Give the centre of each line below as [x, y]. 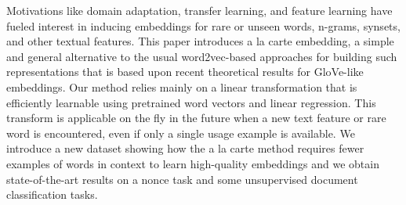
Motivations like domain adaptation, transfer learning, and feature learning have [199, 10]
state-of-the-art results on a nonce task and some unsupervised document [182, 179]
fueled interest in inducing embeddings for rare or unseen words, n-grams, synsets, [203, 25]
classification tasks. [52, 194]
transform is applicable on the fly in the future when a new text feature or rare [196, 118]
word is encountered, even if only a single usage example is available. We [181, 133]
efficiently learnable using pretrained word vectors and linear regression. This [191, 102]
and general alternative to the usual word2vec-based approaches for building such [202, 56]
